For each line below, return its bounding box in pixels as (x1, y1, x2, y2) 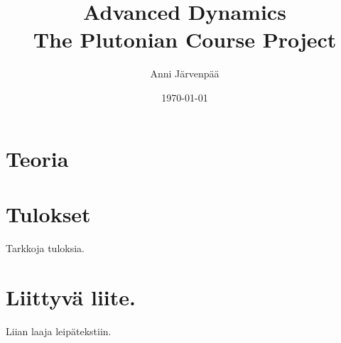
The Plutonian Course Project (33, 25, 337, 54)
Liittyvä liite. (6, 282, 136, 311)
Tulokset (6, 199, 91, 228)
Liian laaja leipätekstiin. (6, 323, 112, 338)
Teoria (6, 143, 69, 173)
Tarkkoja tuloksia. (6, 240, 85, 255)
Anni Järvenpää (150, 66, 220, 81)
